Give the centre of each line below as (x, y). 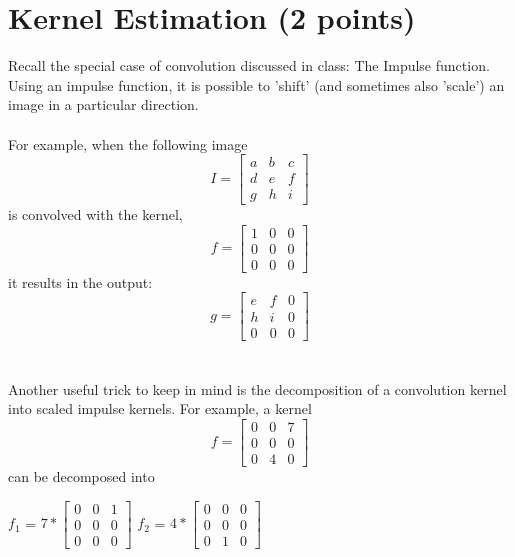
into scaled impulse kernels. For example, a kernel (160, 408)
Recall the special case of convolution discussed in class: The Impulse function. (249, 65)
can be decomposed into (81, 476)
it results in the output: (80, 281)
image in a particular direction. (103, 104)
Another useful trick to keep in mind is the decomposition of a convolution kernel (257, 388)
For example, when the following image (128, 143)
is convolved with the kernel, (95, 214)
